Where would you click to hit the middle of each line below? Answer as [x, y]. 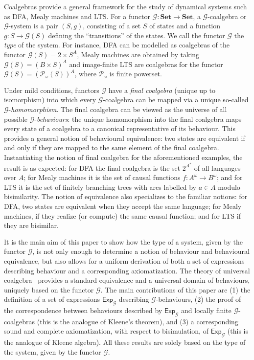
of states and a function [185, 26]
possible [16, 119]
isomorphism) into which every [50, 100]
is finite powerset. [136, 74]
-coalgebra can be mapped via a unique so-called [176, 100]
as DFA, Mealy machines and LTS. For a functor [77, 16]
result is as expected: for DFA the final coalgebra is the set [92, 168]
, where [85, 74]
